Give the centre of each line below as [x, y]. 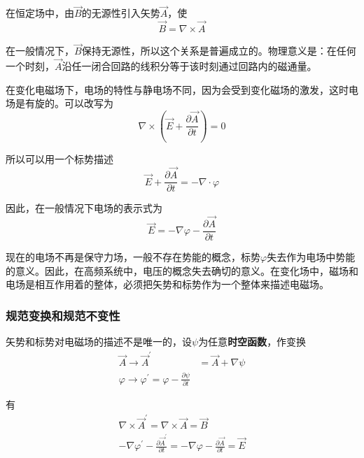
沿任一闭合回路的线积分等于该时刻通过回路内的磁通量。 [189, 66]
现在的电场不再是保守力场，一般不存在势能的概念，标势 [133, 257]
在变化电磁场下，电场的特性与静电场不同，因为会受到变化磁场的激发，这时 [177, 89]
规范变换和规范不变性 [63, 315]
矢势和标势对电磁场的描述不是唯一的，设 [99, 342]
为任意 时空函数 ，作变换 [252, 342]
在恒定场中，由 [40, 13]
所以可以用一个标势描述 [59, 159]
